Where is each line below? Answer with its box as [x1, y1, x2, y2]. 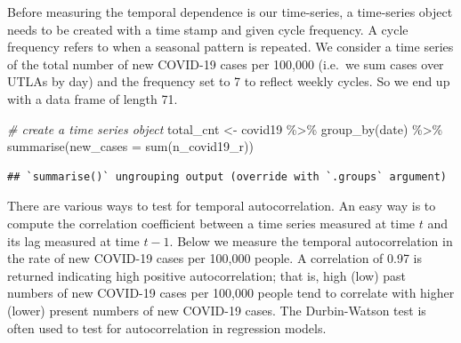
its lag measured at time [7, 231, 140, 250]
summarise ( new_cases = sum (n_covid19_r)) [7, 137, 254, 156]
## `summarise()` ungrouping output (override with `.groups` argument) [7, 170, 447, 183]
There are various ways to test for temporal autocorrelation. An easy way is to [7, 196, 436, 215]
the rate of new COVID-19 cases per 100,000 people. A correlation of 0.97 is [7, 249, 423, 267]
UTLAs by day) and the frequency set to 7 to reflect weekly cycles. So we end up [7, 72, 450, 91]
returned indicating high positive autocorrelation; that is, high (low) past [7, 266, 407, 284]
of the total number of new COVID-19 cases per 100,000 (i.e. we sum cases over [7, 54, 444, 73]
